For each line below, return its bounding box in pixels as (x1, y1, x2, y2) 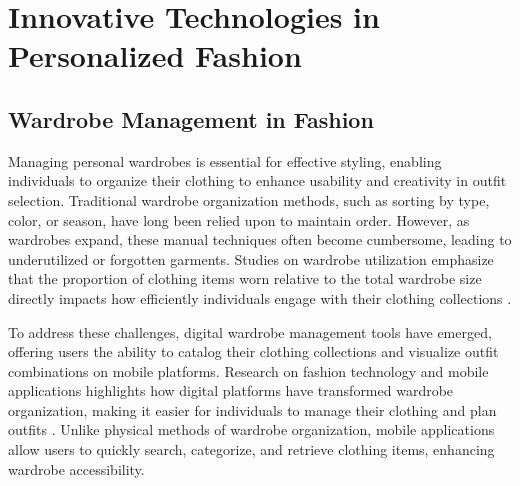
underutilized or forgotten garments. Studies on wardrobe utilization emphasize (8, 248, 494, 269)
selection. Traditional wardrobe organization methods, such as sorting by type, (8, 189, 490, 210)
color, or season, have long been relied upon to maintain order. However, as (8, 209, 470, 230)
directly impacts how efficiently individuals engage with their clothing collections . (8, 287, 512, 308)
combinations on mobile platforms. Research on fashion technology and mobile (8, 360, 489, 381)
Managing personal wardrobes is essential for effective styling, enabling (8, 150, 442, 171)
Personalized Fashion (8, 35, 302, 76)
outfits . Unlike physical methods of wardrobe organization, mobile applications (8, 419, 495, 440)
